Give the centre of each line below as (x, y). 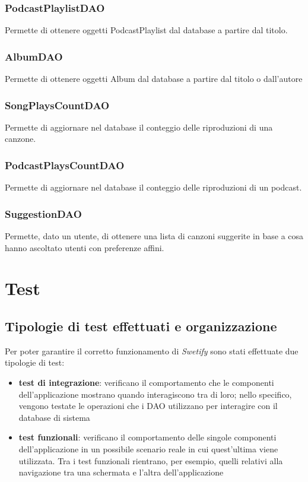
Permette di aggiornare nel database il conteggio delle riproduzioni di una (139, 127)
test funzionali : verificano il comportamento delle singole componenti (147, 437)
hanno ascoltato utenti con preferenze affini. (85, 247)
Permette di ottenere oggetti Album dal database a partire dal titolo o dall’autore (154, 79)
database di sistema (54, 417)
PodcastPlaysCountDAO (65, 165)
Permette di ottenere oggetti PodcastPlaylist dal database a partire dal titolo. (146, 30)
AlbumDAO (34, 56)
